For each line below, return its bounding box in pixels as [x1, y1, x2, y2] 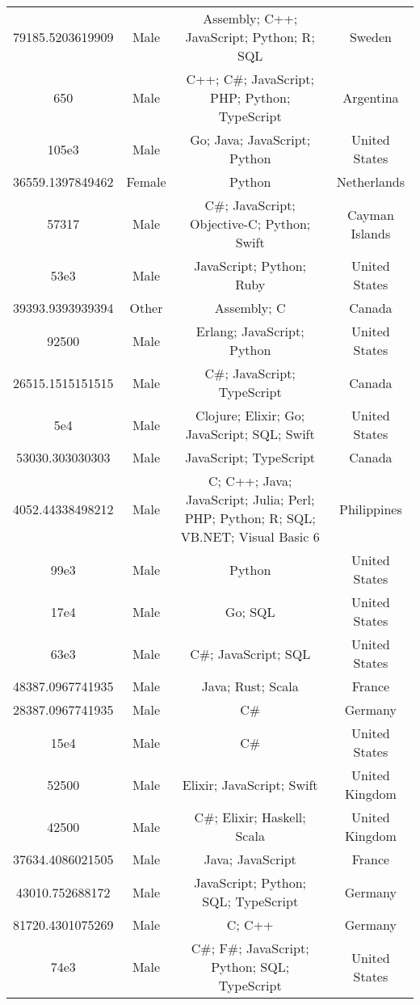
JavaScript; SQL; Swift [185, 424, 315, 443]
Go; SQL [225, 602, 275, 621]
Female [126, 172, 166, 191]
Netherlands [336, 172, 405, 191]
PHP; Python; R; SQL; [184, 509, 316, 527]
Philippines [339, 499, 402, 518]
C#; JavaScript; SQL [190, 644, 311, 663]
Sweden [349, 27, 392, 46]
